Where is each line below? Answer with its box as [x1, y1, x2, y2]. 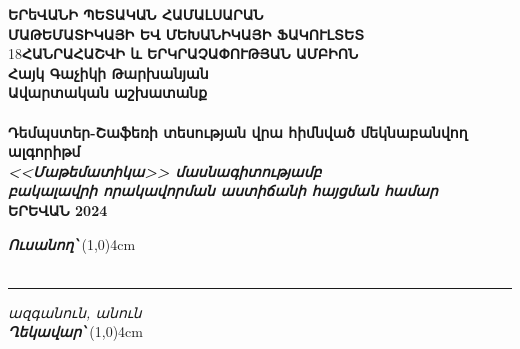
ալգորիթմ [8, 141, 81, 162]
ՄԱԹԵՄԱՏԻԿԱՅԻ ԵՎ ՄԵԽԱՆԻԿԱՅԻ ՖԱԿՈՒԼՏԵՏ [8, 23, 365, 44]
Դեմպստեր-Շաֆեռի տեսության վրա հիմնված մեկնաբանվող [8, 121, 468, 142]
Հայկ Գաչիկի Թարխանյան [8, 62, 209, 83]
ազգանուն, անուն [8, 301, 142, 322]
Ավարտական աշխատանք [8, 82, 208, 103]
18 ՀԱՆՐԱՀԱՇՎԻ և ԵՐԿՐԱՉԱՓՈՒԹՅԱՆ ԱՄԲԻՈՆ [8, 43, 359, 64]
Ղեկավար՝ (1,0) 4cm [8, 321, 143, 342]
